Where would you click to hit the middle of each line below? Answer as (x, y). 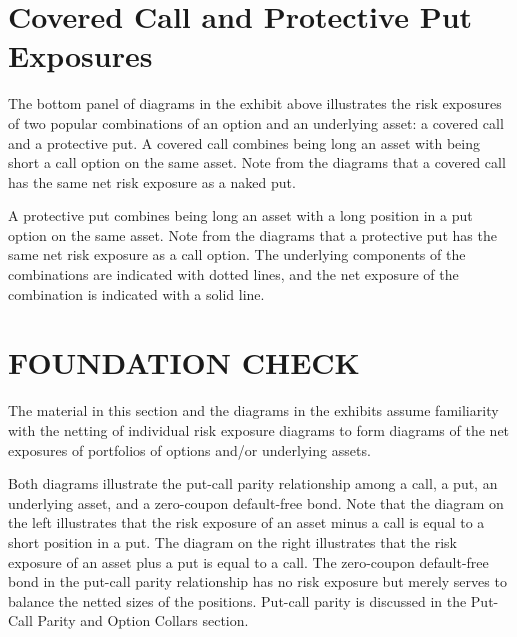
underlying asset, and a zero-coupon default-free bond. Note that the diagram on (256, 502)
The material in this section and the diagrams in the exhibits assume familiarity (253, 410)
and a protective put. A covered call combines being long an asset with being (244, 142)
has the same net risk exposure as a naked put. (152, 181)
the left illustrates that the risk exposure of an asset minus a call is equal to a (246, 522)
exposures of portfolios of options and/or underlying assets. (189, 449)
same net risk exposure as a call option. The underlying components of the (237, 254)
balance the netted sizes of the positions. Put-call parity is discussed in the (237, 600)
